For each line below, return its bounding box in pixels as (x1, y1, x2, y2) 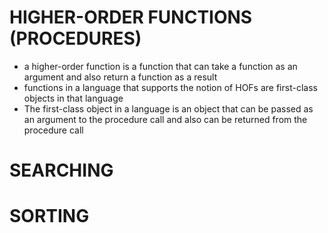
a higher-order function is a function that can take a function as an (23, 60, 298, 72)
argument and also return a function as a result (23, 71, 218, 83)
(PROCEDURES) (9, 27, 142, 50)
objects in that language (23, 92, 124, 104)
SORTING (9, 205, 90, 228)
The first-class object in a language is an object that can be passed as (23, 102, 314, 115)
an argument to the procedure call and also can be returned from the (23, 113, 308, 125)
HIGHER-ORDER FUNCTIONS (9, 6, 253, 29)
